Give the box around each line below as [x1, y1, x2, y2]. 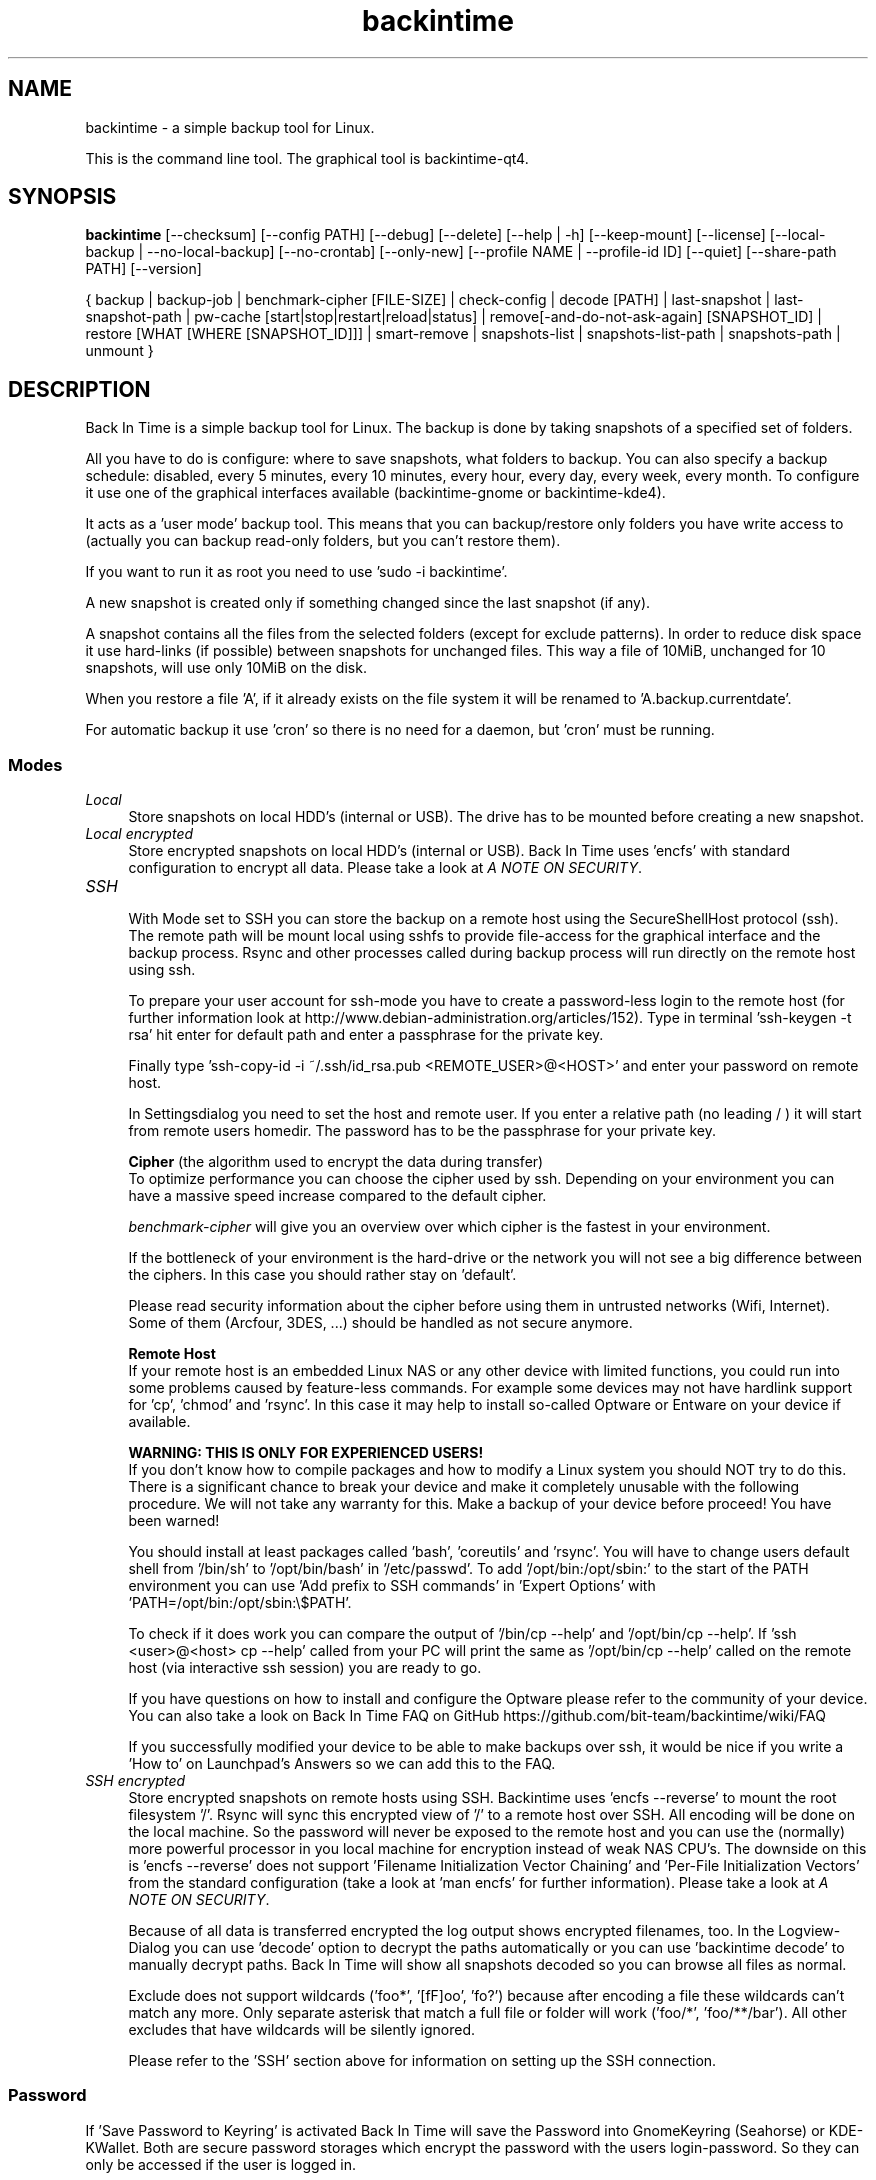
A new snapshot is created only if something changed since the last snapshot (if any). [85, 594, 651, 612]
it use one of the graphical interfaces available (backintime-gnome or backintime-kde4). [85, 484, 666, 502]
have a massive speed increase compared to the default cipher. [128, 1187, 547, 1205]
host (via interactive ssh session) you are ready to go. [128, 1659, 482, 1677]
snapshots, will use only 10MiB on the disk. [85, 659, 367, 677]
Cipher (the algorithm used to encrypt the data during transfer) [128, 1153, 544, 1171]
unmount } [85, 342, 154, 360]
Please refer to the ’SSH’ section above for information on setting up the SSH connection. [128, 2052, 717, 2070]
